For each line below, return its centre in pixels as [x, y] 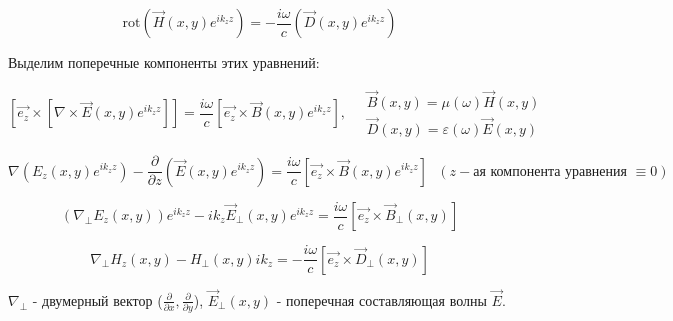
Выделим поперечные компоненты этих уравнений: [164, 62]
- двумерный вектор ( [97, 299]
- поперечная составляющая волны [381, 299]
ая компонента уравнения [550, 171]
